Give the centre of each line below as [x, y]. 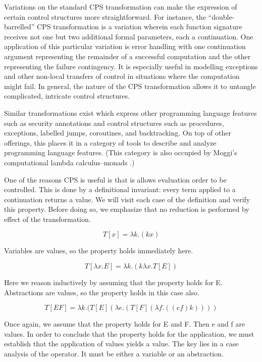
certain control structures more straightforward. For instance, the [105, 16]
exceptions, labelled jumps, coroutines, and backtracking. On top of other [118, 133]
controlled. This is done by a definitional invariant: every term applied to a [120, 189]
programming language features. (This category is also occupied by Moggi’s [121, 152]
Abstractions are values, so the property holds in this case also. [102, 292]
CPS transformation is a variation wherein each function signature [140, 27]
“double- [221, 16]
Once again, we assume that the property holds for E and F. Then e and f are [125, 324]
